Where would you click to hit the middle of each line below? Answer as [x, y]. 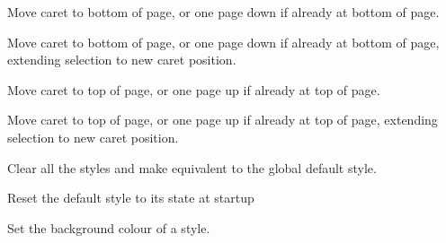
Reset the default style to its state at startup [131, 198]
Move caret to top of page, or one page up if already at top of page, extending [223, 120]
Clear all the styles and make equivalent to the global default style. [192, 167]
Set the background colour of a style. [109, 227]
